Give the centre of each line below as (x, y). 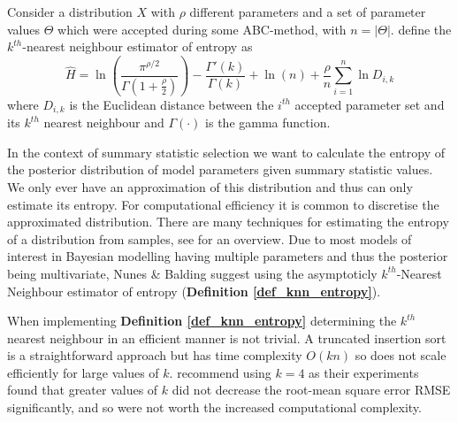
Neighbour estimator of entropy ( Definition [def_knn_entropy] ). (194, 291)
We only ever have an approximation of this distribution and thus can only (210, 186)
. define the (421, 29)
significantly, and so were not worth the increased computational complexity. (214, 407)
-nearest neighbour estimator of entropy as (137, 46)
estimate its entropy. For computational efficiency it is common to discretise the (223, 204)
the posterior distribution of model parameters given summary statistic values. (220, 169)
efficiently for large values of (83, 372)
